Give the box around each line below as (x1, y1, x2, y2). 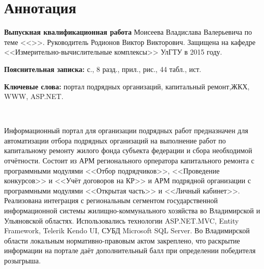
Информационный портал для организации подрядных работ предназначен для (4, 125, 248, 136)
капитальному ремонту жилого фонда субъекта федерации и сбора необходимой (4, 145, 252, 156)
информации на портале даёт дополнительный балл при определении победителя (4, 245, 256, 256)
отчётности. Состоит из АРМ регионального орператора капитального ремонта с (4, 155, 254, 166)
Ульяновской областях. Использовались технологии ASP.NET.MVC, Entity (4, 215, 239, 226)
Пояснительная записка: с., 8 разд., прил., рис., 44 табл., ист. (4, 63, 201, 74)
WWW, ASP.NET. (4, 91, 64, 102)
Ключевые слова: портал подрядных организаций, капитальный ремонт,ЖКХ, (4, 81, 250, 91)
